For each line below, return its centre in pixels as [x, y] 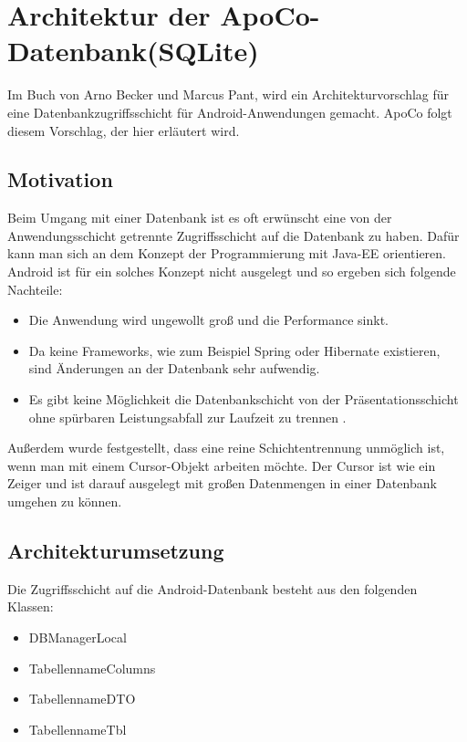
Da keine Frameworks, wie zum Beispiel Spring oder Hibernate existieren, [234, 350]
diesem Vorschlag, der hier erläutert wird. [124, 130]
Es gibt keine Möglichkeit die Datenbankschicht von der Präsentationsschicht [244, 399]
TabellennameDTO [82, 699]
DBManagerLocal [78, 637]
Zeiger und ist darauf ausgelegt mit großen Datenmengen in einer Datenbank [222, 483]
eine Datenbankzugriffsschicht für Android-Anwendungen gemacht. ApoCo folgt [230, 112]
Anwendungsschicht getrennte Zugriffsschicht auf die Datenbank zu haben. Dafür [233, 235]
